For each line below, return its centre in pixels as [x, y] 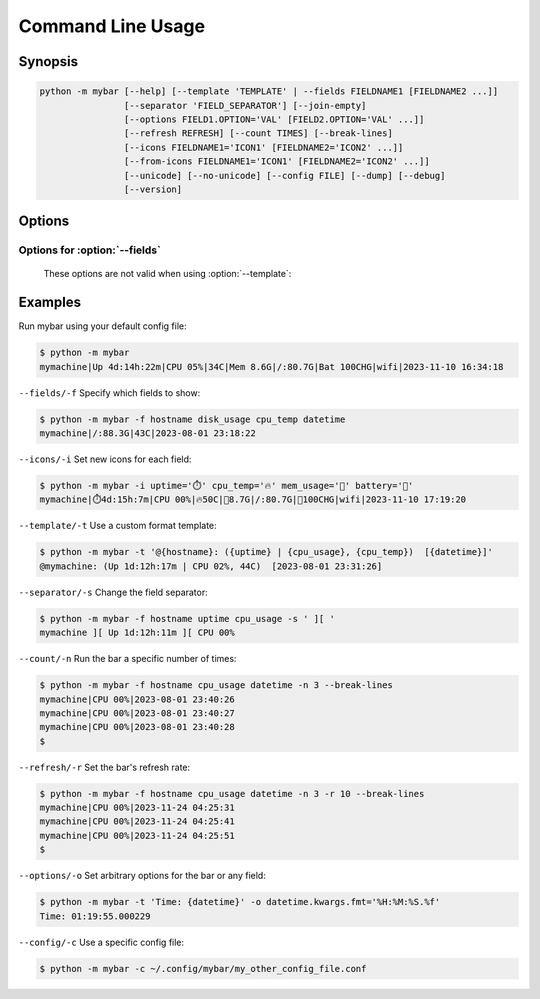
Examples [50, 302]
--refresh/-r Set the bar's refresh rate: [104, 767]
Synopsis [48, 61]
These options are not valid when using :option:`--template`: [167, 274]
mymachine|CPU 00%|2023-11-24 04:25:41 [137, 821]
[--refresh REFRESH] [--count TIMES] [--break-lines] [258, 133]
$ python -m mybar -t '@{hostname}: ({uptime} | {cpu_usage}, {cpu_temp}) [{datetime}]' [266, 552]
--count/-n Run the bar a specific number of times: [127, 659]
